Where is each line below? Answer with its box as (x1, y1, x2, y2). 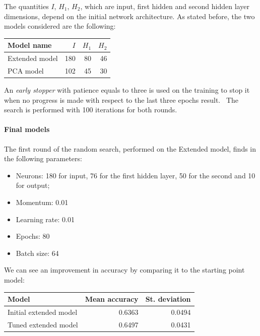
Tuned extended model (8, 319, 78, 329)
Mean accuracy (85, 294, 139, 304)
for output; (16, 180, 50, 190)
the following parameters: (4, 153, 82, 164)
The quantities (4, 1, 49, 11)
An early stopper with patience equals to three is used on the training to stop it (4, 85, 250, 95)
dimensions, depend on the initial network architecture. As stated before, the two (4, 11, 255, 21)
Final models (4, 124, 50, 135)
